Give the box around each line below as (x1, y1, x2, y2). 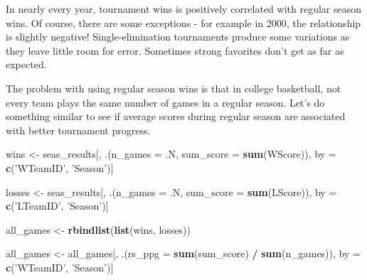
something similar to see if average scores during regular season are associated (6, 109, 346, 124)
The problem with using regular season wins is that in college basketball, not (6, 80, 341, 95)
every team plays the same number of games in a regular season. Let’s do (6, 95, 325, 109)
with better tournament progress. (6, 122, 151, 137)
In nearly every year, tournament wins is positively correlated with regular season (6, 1, 362, 16)
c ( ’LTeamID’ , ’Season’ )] (6, 198, 109, 213)
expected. (6, 57, 47, 72)
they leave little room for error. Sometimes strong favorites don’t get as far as (6, 43, 344, 58)
